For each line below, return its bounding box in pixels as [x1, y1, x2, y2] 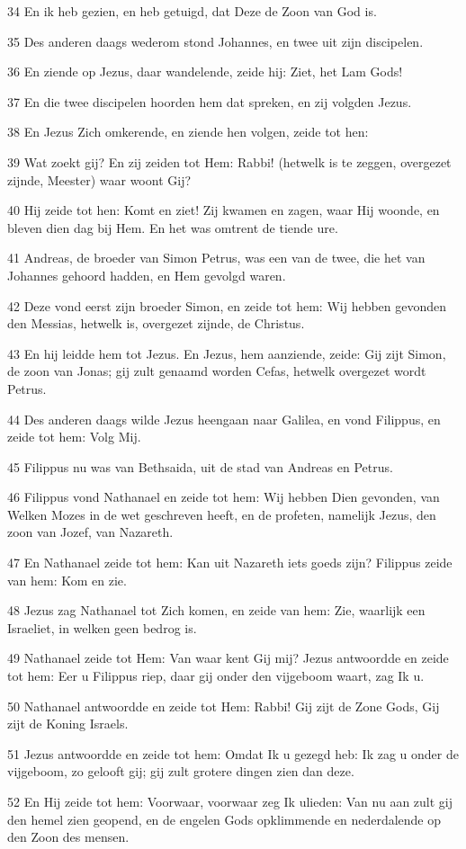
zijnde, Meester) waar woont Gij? [7, 170, 192, 189]
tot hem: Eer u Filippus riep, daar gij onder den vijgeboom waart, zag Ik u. [7, 666, 425, 685]
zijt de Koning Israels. [7, 714, 129, 733]
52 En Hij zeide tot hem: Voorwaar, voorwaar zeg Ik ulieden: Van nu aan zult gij [7, 792, 453, 810]
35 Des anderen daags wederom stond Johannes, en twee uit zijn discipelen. [7, 31, 424, 50]
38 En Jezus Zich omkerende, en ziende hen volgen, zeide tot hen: [7, 122, 369, 141]
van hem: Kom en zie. [7, 570, 127, 589]
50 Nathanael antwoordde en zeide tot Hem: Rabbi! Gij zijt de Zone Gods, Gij [7, 696, 440, 715]
